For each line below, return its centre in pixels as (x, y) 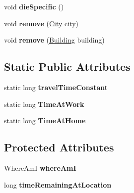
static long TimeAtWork (44, 104)
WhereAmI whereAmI (40, 168)
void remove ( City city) (41, 23)
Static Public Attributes (67, 67)
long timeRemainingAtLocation (58, 184)
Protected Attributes (59, 147)
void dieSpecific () (34, 6)
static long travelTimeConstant (56, 87)
